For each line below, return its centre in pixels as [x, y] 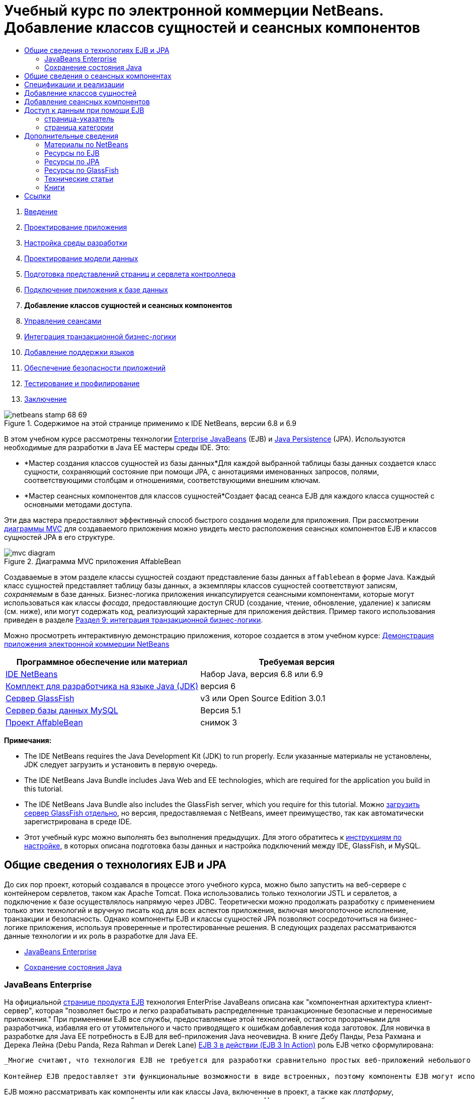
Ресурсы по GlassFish [82, 170]
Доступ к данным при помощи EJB [84, 110]
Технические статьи [79, 178]
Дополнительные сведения [71, 136]
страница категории [79, 127]
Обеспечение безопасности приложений [95, 368]
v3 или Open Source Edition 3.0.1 [263, 698]
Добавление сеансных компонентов [87, 101]
